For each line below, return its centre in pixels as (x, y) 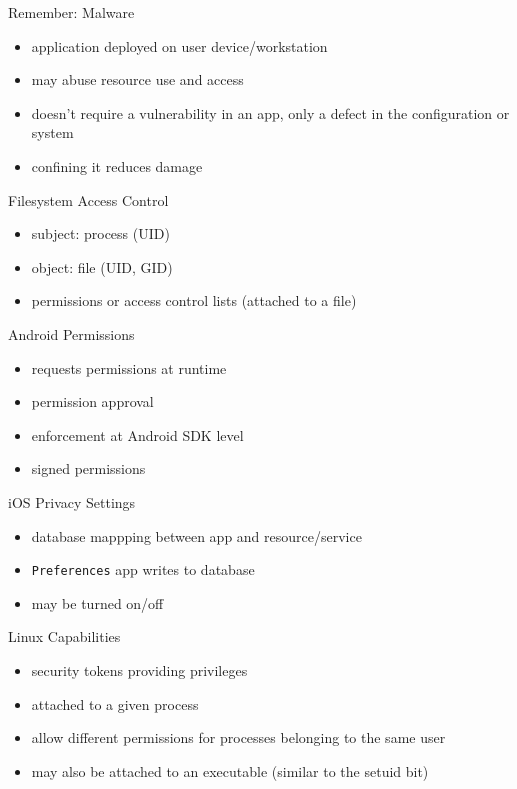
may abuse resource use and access (137, 79)
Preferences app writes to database (143, 569)
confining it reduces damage (117, 165)
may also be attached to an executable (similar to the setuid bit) (230, 770)
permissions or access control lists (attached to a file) (194, 300)
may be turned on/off (97, 602)
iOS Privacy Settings (72, 501)
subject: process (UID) (100, 233)
